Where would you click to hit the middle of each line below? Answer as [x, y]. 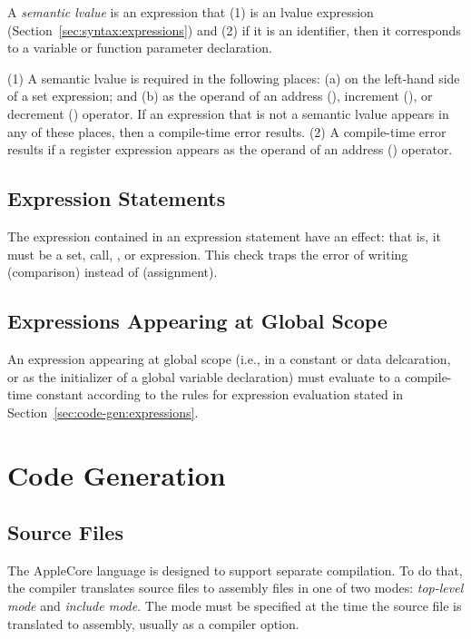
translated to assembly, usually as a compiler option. [153, 623]
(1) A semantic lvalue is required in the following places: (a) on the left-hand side [234, 78]
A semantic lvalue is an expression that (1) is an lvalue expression [191, 12]
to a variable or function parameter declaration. [140, 48]
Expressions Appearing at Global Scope [197, 321]
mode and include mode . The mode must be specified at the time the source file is [235, 606]
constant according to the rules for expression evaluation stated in [220, 394]
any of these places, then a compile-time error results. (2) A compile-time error [227, 131]
